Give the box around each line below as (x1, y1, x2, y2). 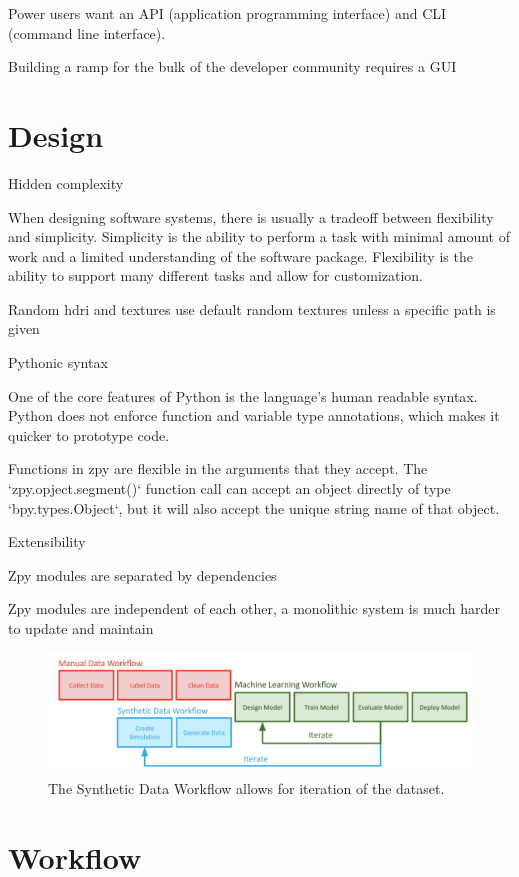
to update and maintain (8, 618, 154, 638)
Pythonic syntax (8, 352, 108, 373)
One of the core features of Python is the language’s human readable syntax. (8, 385, 478, 406)
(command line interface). (8, 22, 166, 43)
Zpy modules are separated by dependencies (8, 564, 277, 585)
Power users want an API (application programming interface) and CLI (8, 3, 447, 23)
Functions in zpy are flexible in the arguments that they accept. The (8, 458, 428, 479)
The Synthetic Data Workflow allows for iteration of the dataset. (48, 777, 445, 798)
